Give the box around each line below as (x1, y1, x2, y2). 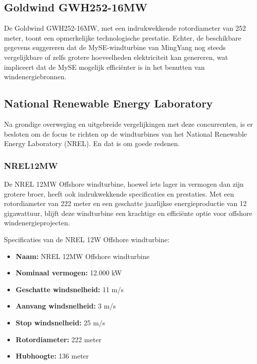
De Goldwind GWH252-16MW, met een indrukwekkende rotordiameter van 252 (4, 23, 246, 33)
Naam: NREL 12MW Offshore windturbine (15, 251, 150, 261)
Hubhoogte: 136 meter (15, 351, 89, 361)
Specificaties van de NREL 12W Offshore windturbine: (4, 234, 170, 244)
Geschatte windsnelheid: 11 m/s (15, 284, 124, 294)
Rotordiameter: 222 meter (15, 334, 102, 344)
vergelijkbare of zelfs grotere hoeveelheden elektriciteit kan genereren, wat (4, 52, 228, 62)
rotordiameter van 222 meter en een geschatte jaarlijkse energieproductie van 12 (4, 198, 247, 208)
